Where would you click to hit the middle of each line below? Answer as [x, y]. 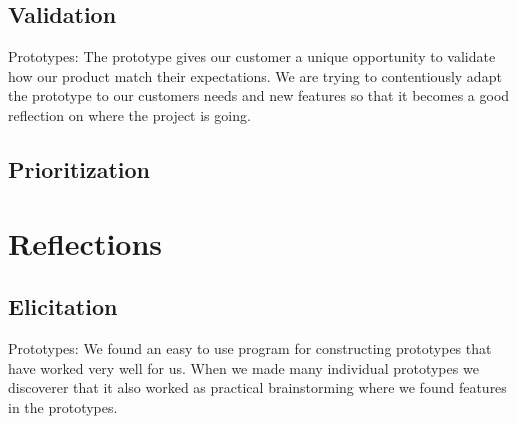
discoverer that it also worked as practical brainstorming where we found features [257, 387]
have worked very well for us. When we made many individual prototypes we [243, 367]
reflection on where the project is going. [129, 114]
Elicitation [63, 306]
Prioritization [79, 168]
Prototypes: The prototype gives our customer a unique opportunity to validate [252, 56]
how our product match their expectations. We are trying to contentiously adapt [255, 75]
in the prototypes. [63, 406]
